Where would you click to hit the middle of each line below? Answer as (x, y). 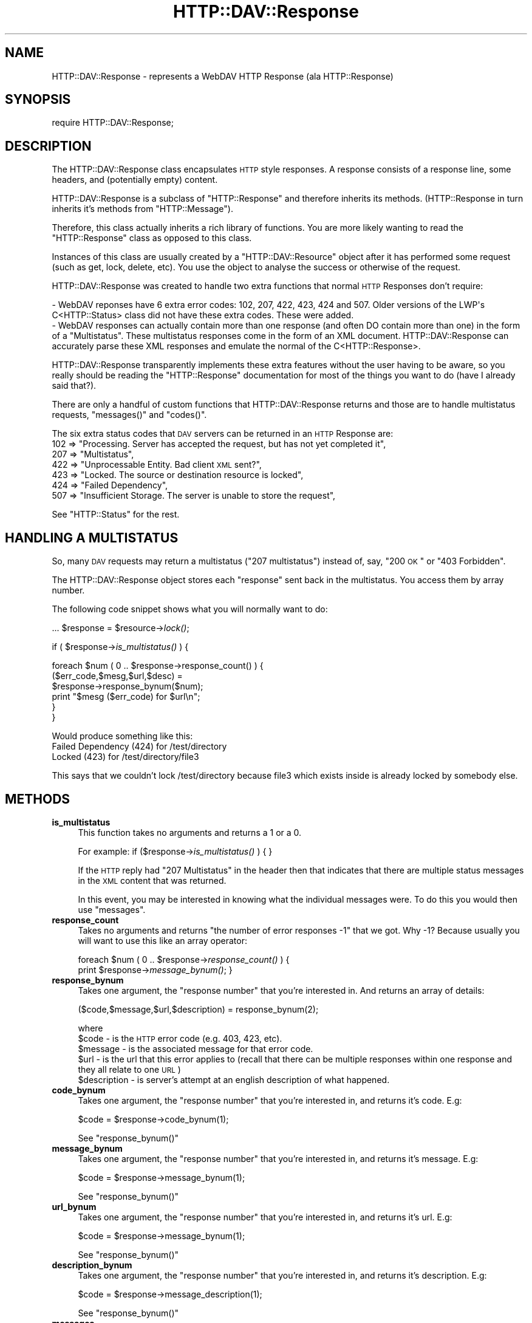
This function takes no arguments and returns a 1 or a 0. (190, 832)
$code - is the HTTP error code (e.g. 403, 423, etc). (180, 1038)
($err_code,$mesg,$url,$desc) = (117, 676)
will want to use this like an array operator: (162, 940)
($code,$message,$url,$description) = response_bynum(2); (198, 1009)
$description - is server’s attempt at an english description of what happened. (234, 1079)
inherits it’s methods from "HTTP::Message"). (142, 209)
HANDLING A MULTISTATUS (92, 538)
